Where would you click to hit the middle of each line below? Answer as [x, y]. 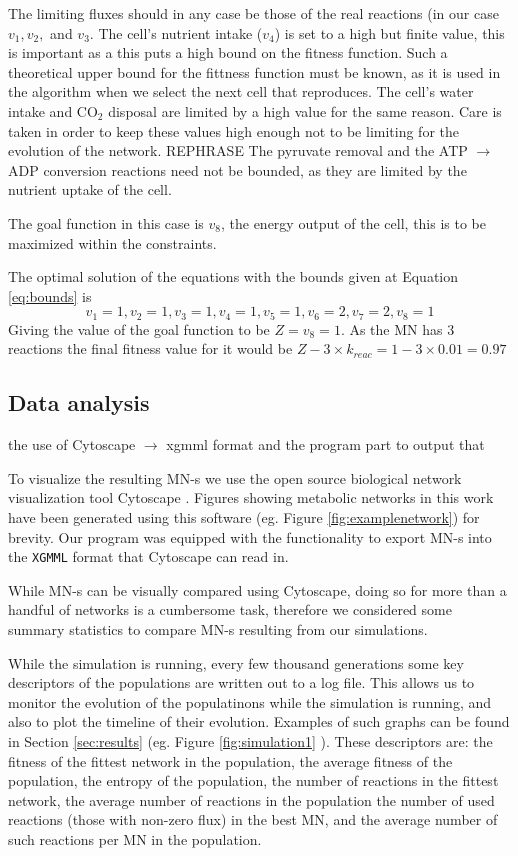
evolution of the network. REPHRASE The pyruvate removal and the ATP [238, 150]
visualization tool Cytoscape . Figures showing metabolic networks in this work [251, 497]
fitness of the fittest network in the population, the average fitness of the [230, 760]
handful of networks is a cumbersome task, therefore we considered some [230, 609]
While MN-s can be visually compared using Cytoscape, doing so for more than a [257, 589]
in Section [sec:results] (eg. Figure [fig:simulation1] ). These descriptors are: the [250, 740]
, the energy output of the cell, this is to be [353, 222]
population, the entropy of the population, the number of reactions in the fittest [253, 780]
